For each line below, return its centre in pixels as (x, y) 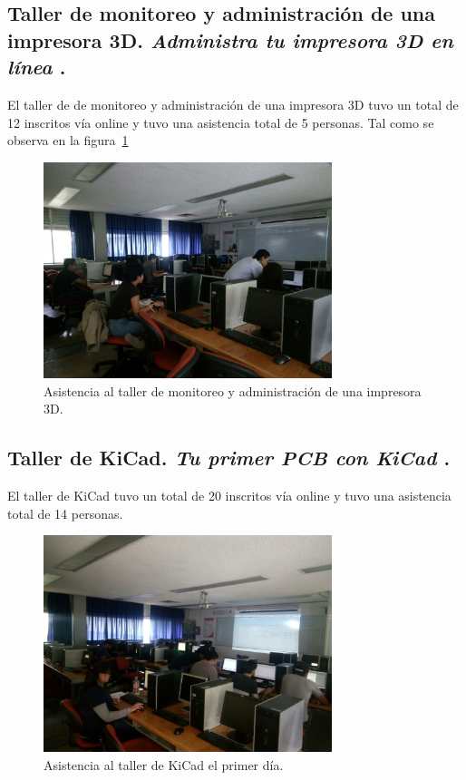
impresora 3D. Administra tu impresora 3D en (230, 39)
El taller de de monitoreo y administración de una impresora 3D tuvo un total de (233, 104)
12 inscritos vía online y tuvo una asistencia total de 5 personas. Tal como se (221, 122)
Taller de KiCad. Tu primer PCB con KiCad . (229, 458)
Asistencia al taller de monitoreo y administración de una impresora (233, 390)
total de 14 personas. (65, 513)
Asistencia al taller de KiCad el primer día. (164, 764)
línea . (37, 67)
